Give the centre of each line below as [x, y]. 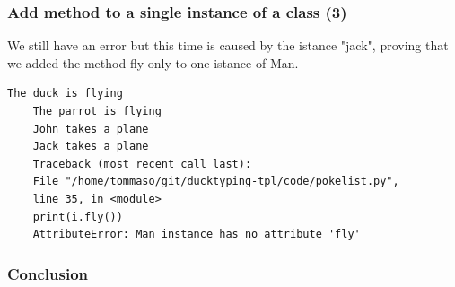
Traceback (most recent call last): [142, 164]
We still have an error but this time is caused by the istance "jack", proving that [228, 45]
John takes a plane [91, 129]
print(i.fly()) [78, 217]
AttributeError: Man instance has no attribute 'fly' [197, 235]
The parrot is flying [97, 111]
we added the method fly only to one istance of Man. [153, 62]
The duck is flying [65, 94]
